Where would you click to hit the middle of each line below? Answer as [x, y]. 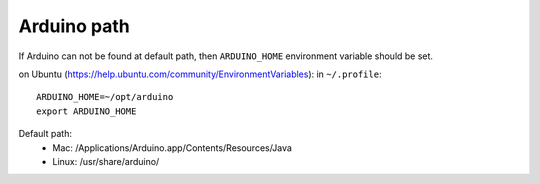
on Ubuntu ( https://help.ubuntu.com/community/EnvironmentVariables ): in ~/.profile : [200, 74]
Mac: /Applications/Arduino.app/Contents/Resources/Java [172, 147]
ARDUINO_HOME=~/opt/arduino [105, 97]
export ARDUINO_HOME [86, 111]
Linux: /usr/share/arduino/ [106, 161]
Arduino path [74, 26]
